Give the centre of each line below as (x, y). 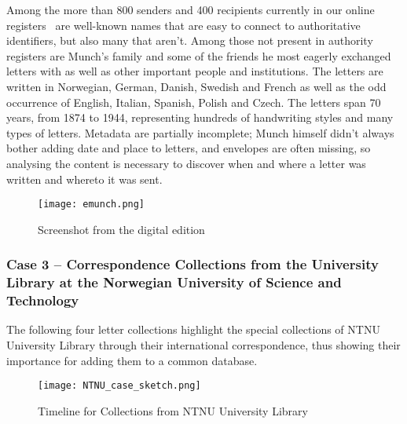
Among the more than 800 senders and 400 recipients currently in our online (191, 9)
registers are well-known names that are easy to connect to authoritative (183, 25)
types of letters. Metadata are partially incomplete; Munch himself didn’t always (200, 132)
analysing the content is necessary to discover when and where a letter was (186, 163)
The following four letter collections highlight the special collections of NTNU (193, 329)
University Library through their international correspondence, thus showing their (203, 345)
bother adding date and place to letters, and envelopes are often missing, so (189, 148)
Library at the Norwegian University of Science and (174, 282)
